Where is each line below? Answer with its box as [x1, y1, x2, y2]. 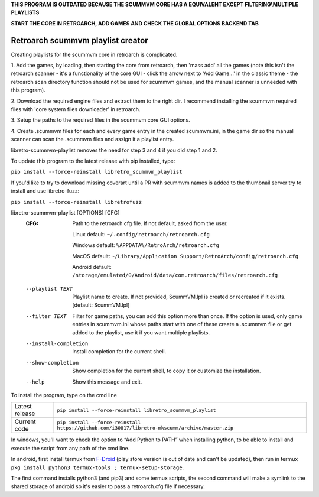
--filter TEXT [25, 313, 67, 319]
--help [25, 378, 45, 385]
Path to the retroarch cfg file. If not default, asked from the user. [72, 220, 228, 227]
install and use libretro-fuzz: [11, 187, 80, 194]
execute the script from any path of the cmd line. [11, 444, 130, 451]
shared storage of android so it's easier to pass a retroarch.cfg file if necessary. [11, 483, 205, 490]
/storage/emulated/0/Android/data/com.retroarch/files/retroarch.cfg [72, 272, 278, 279]
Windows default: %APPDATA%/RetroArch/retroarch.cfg [72, 242, 220, 249]
